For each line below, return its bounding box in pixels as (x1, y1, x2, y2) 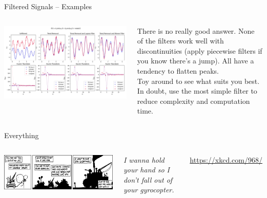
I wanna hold (123, 154, 165, 165)
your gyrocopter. (123, 184, 174, 195)
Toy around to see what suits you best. (137, 75, 260, 86)
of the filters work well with (137, 35, 224, 46)
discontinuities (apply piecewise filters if (137, 45, 262, 56)
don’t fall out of (123, 174, 173, 185)
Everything (4, 129, 39, 140)
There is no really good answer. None (137, 25, 255, 36)
